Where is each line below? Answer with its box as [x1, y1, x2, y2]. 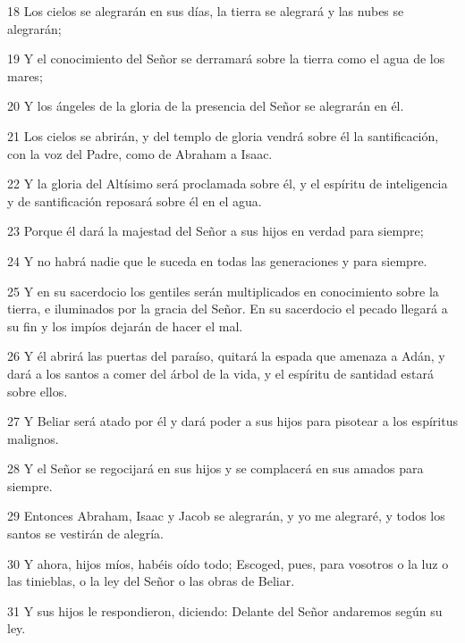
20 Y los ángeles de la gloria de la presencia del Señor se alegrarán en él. [7, 96, 404, 115]
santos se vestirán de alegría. [7, 524, 164, 543]
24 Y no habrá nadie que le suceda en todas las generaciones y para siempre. [7, 251, 427, 270]
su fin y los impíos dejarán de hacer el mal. [7, 316, 243, 335]
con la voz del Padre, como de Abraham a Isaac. [7, 144, 273, 163]
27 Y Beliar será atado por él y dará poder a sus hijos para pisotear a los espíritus [7, 412, 458, 430]
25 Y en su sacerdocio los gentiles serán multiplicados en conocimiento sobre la [7, 281, 439, 300]
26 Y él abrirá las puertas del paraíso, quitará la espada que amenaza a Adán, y [7, 347, 445, 365]
